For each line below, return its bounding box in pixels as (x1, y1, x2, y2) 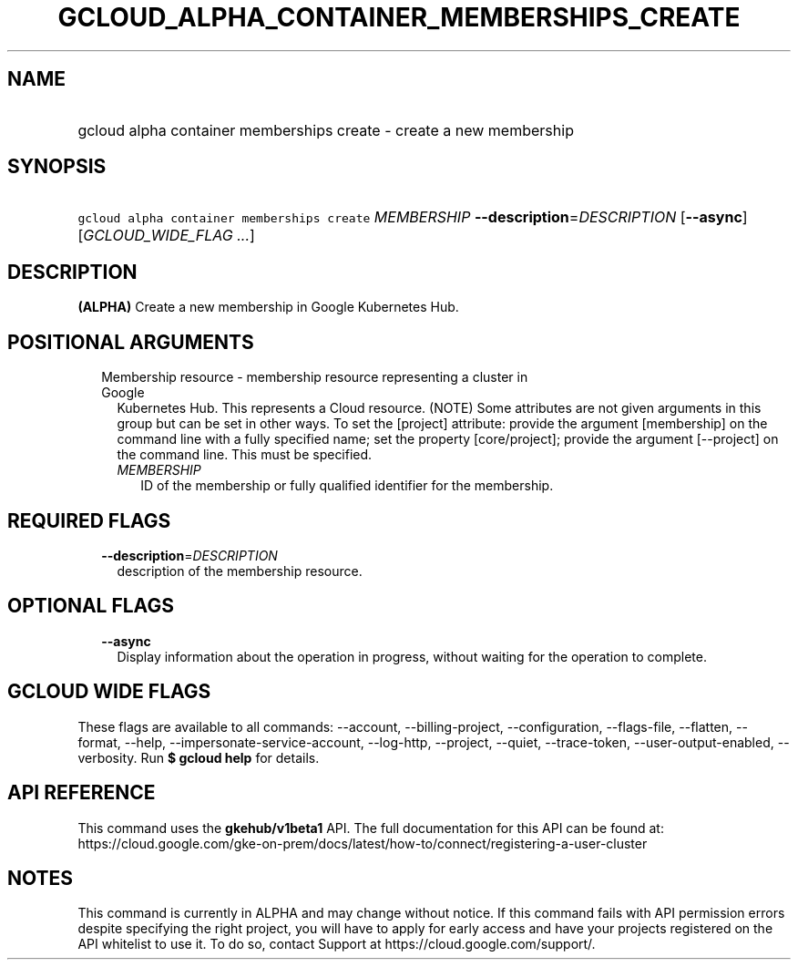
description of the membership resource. (117, 562, 363, 579)
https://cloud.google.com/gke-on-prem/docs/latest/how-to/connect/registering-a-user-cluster (77, 835, 648, 851)
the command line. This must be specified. (117, 447, 373, 463)
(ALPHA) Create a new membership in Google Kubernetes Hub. (77, 299, 459, 315)
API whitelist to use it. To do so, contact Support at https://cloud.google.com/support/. (77, 936, 596, 952)
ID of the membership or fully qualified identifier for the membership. (140, 478, 554, 494)
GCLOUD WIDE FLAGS (7, 680, 211, 704)
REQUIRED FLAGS (7, 509, 171, 532)
